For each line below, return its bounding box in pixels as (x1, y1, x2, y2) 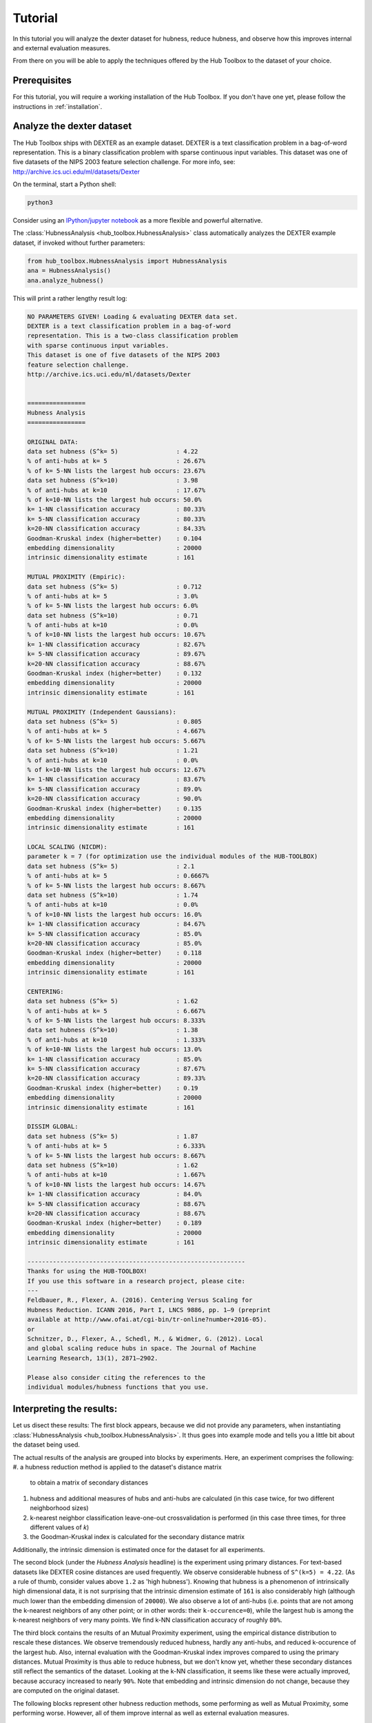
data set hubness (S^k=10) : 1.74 (27, 891, 198, 899)
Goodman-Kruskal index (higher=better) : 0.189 (27, 1219, 203, 1227)
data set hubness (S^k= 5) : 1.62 (27, 997, 198, 1006)
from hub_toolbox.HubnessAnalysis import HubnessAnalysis (27, 257, 227, 265)
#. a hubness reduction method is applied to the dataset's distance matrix (12, 1463, 222, 1471)
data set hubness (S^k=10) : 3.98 (27, 476, 198, 485)
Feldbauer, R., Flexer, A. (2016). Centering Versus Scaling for (27, 1296, 253, 1304)
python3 (27, 198, 53, 207)
